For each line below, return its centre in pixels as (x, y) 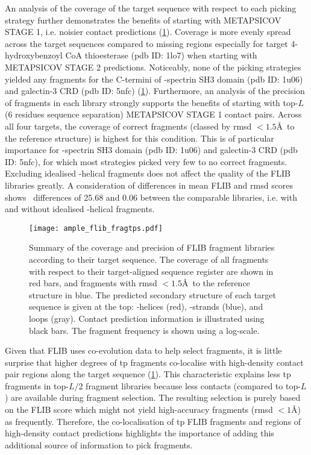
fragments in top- (37, 385)
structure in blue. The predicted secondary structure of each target (153, 294)
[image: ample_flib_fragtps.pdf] (96, 228)
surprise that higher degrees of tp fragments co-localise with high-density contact (154, 362)
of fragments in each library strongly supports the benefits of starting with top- (152, 102)
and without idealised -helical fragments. (80, 209)
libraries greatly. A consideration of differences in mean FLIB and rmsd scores (149, 185)
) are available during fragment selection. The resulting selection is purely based (153, 397)
